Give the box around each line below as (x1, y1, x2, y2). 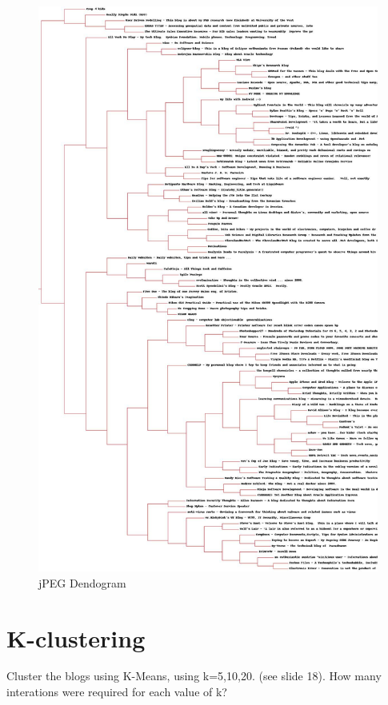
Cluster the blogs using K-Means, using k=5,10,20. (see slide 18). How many (6, 667, 382, 684)
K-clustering (6, 621, 146, 654)
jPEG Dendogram (38, 574, 126, 591)
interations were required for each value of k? (6, 683, 227, 700)
